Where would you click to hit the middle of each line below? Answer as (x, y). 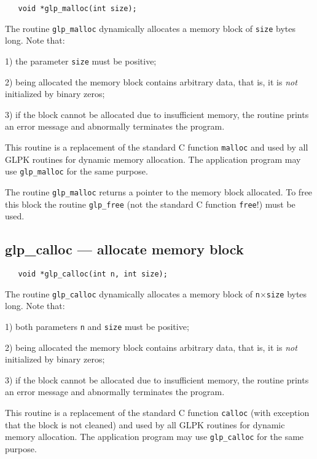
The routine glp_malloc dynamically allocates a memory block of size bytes (151, 28)
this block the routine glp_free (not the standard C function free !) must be (150, 204)
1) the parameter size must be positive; (81, 61)
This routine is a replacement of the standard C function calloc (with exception (157, 412)
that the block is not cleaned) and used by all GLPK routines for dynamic (145, 424)
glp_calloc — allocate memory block (124, 249)
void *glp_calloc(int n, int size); (93, 274)
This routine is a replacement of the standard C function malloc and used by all (157, 147)
